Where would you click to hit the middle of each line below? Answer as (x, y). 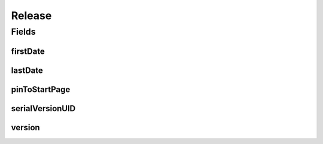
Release (31, 16)
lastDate (27, 70)
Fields (23, 32)
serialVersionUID (43, 108)
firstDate (28, 51)
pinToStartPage (41, 89)
